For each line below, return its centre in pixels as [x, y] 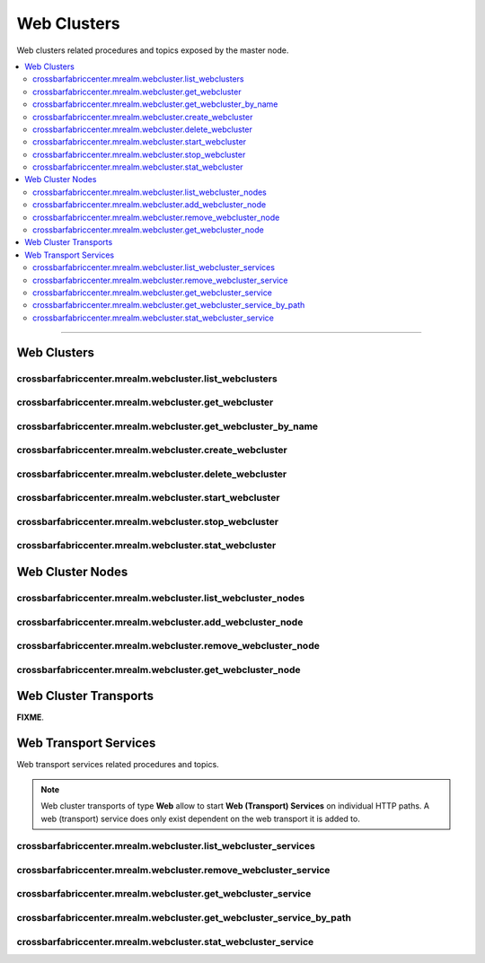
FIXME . [31, 717]
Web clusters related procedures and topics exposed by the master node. [153, 50]
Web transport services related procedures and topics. [118, 765]
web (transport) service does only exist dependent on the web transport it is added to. [201, 819]
